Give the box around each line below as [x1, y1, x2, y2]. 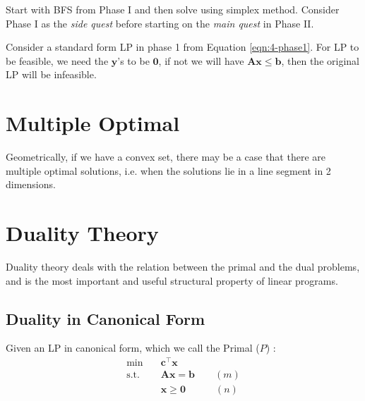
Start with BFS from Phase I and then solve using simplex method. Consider [6, 2, 340, 16]
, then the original [281, 53, 359, 68]
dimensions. [6, 177, 56, 192]
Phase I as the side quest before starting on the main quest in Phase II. [6, 16, 314, 30]
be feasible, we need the [6, 53, 109, 68]
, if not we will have [158, 53, 244, 68]
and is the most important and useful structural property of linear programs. [6, 273, 338, 288]
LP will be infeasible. [6, 67, 97, 82]
